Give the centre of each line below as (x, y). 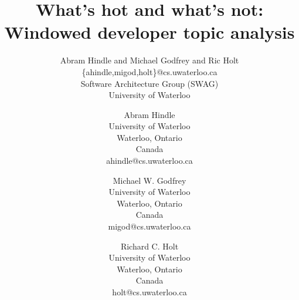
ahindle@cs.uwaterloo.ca (149, 161)
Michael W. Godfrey (149, 180)
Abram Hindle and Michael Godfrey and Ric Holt (149, 60)
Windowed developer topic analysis (149, 32)
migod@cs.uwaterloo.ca (149, 226)
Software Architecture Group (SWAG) (149, 83)
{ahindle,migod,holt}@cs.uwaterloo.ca (149, 71)
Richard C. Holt (149, 246)
